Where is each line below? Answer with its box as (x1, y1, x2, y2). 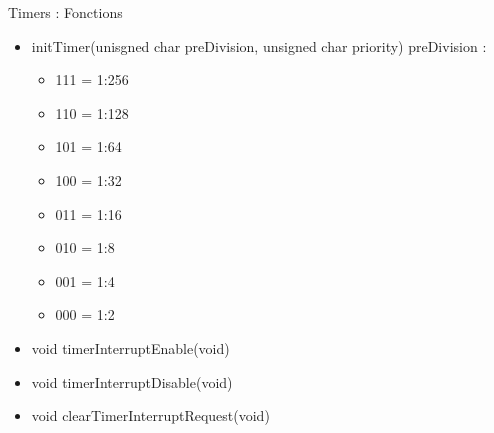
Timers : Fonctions (8, 2, 123, 22)
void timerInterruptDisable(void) (31, 371, 233, 392)
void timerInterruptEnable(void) (31, 337, 230, 358)
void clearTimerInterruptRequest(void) (31, 405, 270, 426)
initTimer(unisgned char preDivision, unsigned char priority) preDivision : (31, 35, 487, 56)
